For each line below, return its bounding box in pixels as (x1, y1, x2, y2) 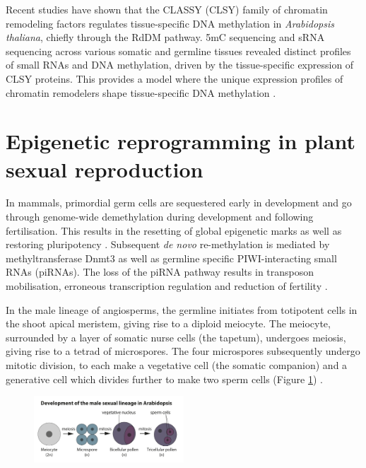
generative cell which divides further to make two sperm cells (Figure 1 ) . (6, 371, 323, 386)
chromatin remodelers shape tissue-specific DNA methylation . (6, 85, 276, 100)
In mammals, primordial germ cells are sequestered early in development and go (6, 195, 352, 210)
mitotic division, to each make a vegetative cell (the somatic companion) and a (6, 358, 348, 372)
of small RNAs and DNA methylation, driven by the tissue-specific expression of (6, 57, 354, 72)
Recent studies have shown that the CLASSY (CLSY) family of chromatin (6, 2, 328, 16)
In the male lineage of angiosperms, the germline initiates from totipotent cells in (6, 302, 358, 317)
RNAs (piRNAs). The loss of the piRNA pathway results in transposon (6, 264, 314, 279)
